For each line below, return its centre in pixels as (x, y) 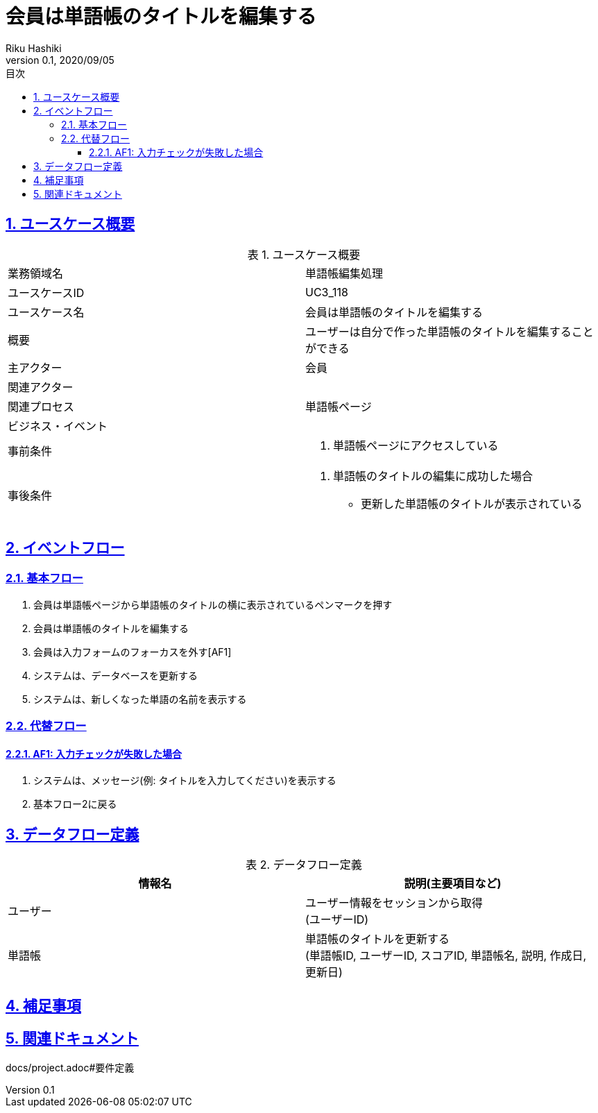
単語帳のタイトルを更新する (378, 939)
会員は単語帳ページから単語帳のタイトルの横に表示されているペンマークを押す (213, 604)
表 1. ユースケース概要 (304, 254)
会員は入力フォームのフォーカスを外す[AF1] (133, 652)
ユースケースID (46, 292)
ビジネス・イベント (58, 426)
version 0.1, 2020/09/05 (60, 60)
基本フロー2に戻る (75, 804)
